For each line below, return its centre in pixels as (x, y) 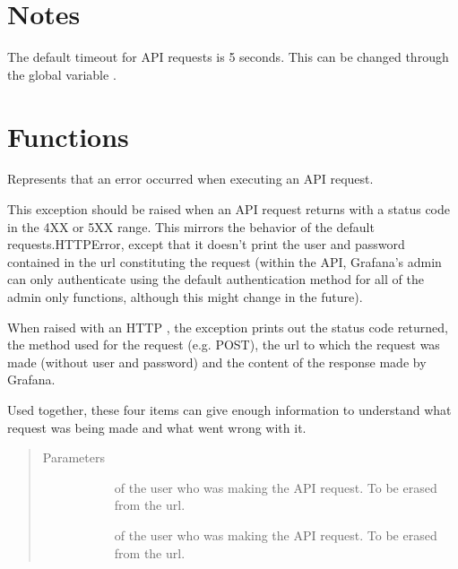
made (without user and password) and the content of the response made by (217, 362)
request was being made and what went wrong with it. (157, 427)
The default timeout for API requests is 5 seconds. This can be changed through (228, 57)
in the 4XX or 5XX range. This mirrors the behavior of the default (191, 226)
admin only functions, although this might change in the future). (185, 297)
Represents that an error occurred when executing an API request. (190, 179)
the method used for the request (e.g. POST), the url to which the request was (224, 345)
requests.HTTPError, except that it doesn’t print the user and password (206, 244)
